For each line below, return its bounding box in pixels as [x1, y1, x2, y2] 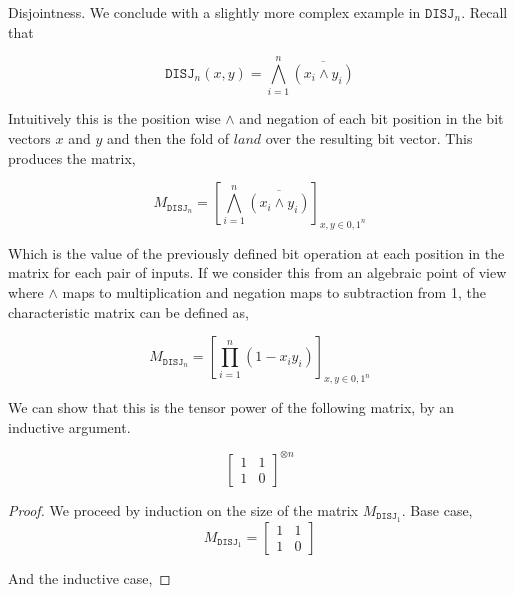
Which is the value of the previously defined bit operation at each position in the [8, 242, 505, 263]
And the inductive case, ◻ [8, 567, 171, 588]
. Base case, [401, 499, 473, 520]
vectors [8, 127, 51, 148]
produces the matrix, [8, 147, 136, 168]
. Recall [461, 2, 508, 22]
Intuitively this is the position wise [8, 108, 221, 129]
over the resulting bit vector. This [265, 127, 473, 148]
